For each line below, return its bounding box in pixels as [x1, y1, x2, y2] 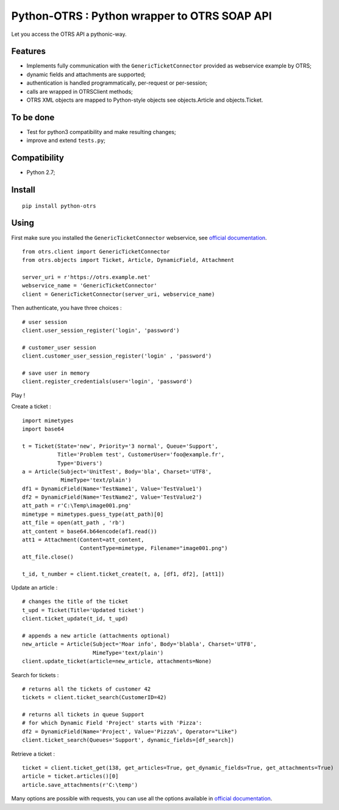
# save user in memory [22, 370, 90, 376]
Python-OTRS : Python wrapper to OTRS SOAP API [11, 9, 273, 23]
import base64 [22, 425, 64, 432]
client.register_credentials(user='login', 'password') [22, 378, 193, 385]
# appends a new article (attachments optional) [22, 632, 170, 639]
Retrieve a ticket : [11, 750, 55, 758]
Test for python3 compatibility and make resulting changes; [26, 128, 176, 135]
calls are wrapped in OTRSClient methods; [26, 88, 134, 95]
